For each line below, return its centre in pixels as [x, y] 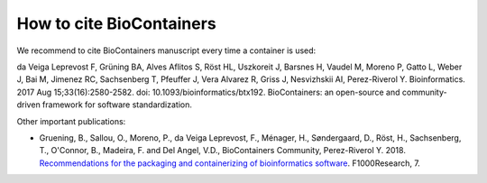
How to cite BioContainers [116, 23]
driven [28, 105]
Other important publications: [71, 121]
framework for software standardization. [117, 105]
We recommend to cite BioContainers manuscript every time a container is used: [166, 50]
